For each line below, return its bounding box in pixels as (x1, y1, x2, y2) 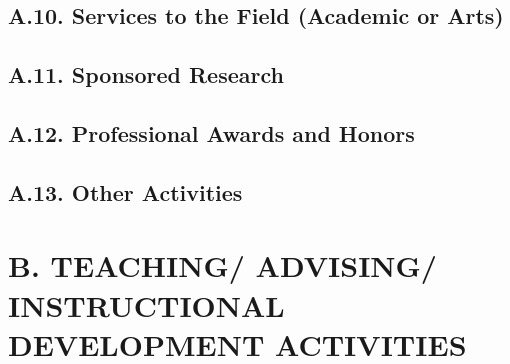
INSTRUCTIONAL (8, 284, 285, 325)
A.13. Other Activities (8, 176, 243, 207)
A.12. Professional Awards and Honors (8, 117, 415, 148)
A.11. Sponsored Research (8, 59, 284, 90)
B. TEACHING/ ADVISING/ (8, 245, 437, 286)
